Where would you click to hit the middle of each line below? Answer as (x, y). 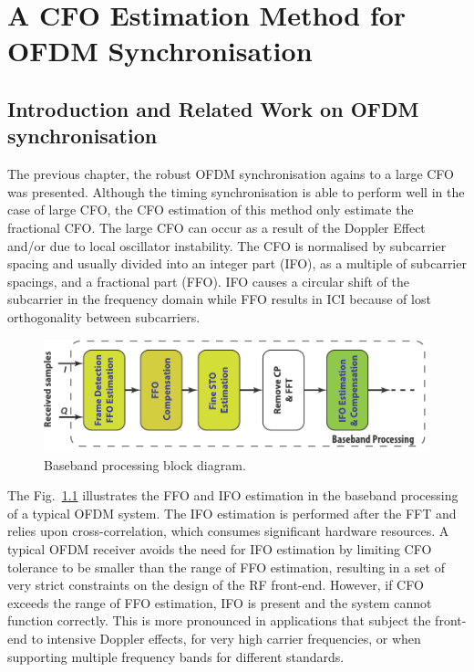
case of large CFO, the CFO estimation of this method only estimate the (211, 210)
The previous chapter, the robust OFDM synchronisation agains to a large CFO (231, 174)
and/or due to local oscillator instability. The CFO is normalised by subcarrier (227, 245)
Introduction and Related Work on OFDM (213, 108)
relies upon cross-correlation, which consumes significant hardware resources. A (228, 531)
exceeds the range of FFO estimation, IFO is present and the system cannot (220, 602)
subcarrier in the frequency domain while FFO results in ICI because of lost (219, 299)
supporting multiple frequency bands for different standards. (176, 656)
